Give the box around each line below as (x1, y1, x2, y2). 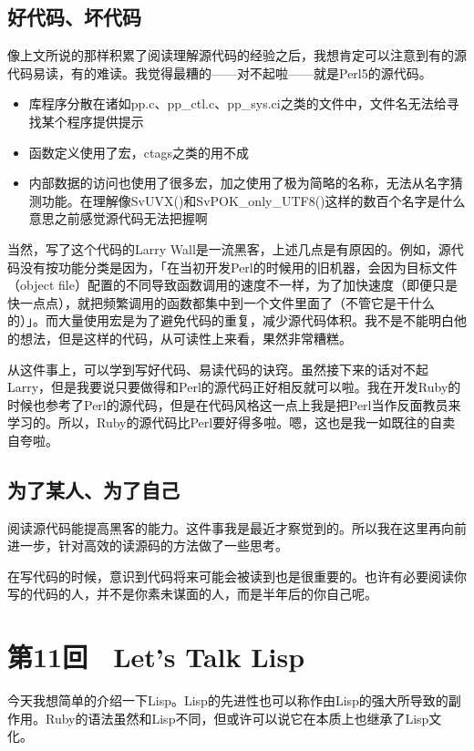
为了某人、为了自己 (7, 475, 180, 503)
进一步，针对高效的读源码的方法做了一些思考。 (7, 536, 288, 555)
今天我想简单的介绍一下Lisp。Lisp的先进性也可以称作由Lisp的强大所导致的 (7, 691, 448, 710)
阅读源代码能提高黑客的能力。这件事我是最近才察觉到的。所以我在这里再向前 (7, 518, 467, 537)
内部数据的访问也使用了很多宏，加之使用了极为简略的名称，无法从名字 (28, 173, 450, 192)
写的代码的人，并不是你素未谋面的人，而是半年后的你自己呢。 (7, 584, 377, 603)
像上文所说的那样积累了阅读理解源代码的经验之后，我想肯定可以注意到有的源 (7, 46, 467, 65)
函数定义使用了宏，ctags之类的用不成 (28, 142, 249, 161)
